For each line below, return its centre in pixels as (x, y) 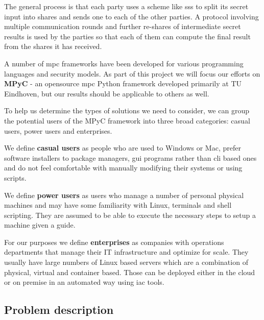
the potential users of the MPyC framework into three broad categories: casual (127, 120)
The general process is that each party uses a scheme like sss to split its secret (126, 6)
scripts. (15, 177)
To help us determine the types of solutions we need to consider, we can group (127, 110)
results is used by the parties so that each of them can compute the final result (127, 36)
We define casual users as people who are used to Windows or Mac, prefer (123, 148)
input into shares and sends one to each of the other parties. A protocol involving (131, 16)
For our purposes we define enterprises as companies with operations (114, 242)
